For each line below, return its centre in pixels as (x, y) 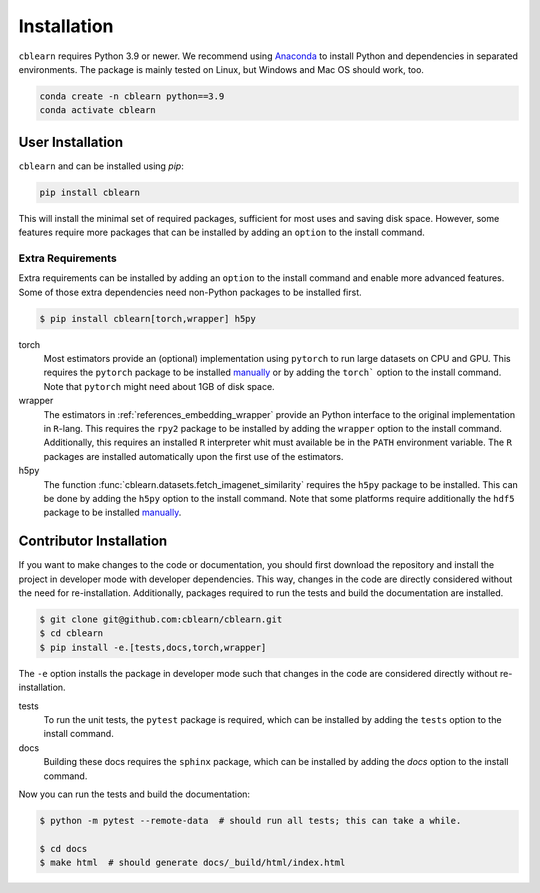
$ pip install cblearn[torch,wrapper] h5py (148, 318)
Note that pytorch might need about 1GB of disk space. (159, 386)
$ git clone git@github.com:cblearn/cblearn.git (161, 619)
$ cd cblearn (71, 633)
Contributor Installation (93, 541)
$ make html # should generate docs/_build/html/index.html (192, 863)
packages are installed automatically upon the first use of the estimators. (193, 456)
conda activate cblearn (98, 110)
